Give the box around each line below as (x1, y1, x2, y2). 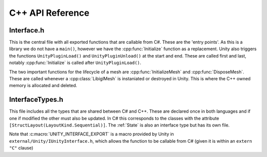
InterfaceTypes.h (9, 95, 64, 104)
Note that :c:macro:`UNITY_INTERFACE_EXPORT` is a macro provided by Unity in (9, 131, 174, 137)
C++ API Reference (9, 7, 89, 18)
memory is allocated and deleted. (9, 83, 78, 89)
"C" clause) (9, 145, 34, 151)
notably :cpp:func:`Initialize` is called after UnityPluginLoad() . (9, 60, 141, 66)
